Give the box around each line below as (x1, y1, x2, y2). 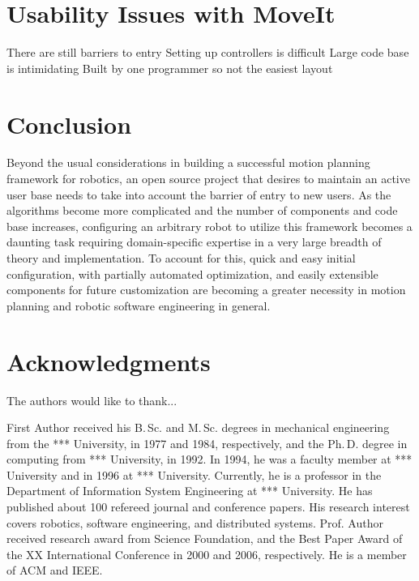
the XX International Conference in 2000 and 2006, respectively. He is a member (6, 545, 407, 562)
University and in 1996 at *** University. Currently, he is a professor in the (6, 466, 382, 483)
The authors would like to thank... (6, 391, 177, 408)
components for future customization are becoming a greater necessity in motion (6, 281, 406, 298)
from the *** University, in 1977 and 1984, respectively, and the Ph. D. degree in (6, 434, 408, 451)
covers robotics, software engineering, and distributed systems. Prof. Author (6, 514, 383, 531)
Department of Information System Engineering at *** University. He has (6, 482, 373, 499)
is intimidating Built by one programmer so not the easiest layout (6, 59, 333, 76)
